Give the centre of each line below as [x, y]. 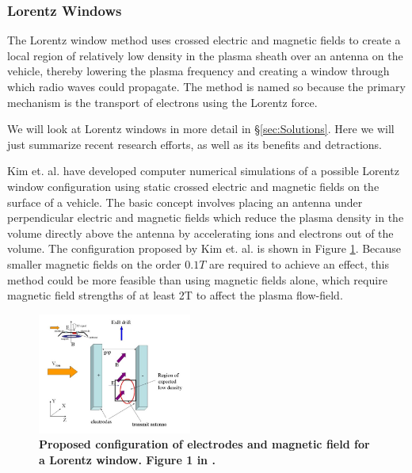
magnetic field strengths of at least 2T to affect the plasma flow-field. [175, 295]
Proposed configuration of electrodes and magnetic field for [204, 444]
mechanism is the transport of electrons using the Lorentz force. [162, 102]
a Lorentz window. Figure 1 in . [127, 459]
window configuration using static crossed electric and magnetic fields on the [193, 186]
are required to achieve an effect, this [299, 263]
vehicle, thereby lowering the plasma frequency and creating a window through [198, 71]
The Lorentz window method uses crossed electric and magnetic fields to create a [204, 40]
